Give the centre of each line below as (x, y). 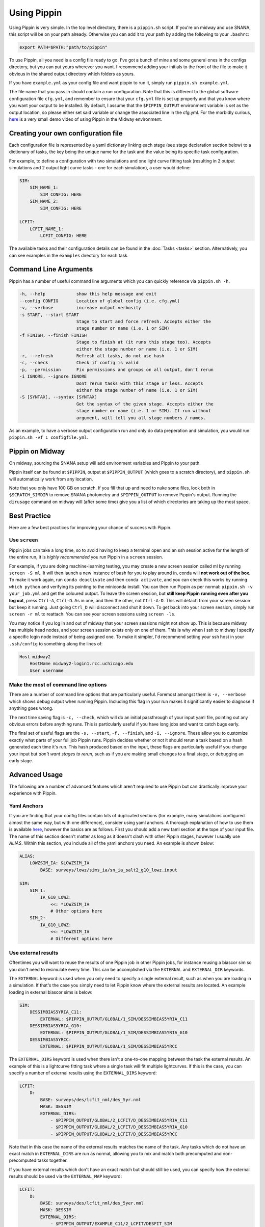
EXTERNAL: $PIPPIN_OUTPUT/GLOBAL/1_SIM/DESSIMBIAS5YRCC (109, 1046)
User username (47, 670)
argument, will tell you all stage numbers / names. (141, 418)
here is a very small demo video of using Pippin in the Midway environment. (86, 119)
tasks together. (53, 1160)
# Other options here (76, 911)
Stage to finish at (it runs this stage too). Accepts (144, 342)
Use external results (34, 953)
